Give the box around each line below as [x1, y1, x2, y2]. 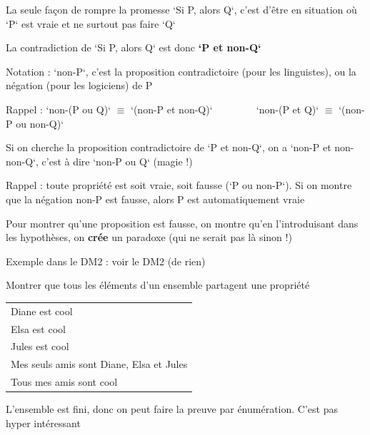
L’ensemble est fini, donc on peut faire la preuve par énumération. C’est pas [6, 401, 338, 416]
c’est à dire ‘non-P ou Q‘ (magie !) [41, 153, 193, 168]
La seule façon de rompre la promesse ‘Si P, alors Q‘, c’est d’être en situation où [6, 2, 357, 16]
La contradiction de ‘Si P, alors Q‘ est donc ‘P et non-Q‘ [6, 40, 261, 55]
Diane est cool [11, 303, 73, 318]
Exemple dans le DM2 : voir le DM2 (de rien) [6, 253, 206, 268]
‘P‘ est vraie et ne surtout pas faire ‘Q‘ [6, 16, 176, 31]
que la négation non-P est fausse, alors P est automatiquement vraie [6, 191, 305, 206]
